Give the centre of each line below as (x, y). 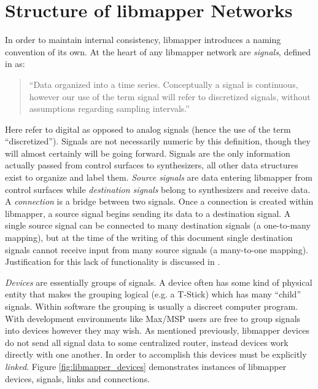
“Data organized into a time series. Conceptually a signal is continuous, (164, 84)
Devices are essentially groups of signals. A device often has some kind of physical (159, 282)
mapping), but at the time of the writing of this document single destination (149, 238)
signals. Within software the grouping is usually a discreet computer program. (152, 306)
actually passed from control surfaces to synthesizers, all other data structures (152, 165)
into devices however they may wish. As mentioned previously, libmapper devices (157, 330)
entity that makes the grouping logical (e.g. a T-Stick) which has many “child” (153, 294)
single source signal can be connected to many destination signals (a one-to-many (158, 225)
